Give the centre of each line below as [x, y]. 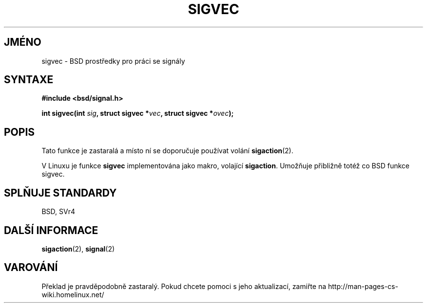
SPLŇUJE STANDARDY [60, 193]
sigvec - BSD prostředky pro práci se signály [113, 61]
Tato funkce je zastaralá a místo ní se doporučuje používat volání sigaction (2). [167, 151]
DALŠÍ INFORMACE [51, 230]
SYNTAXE [29, 80]
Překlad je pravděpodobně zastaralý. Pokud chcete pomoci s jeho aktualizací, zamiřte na [184, 286]
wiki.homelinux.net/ [73, 294]
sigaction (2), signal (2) [78, 249]
